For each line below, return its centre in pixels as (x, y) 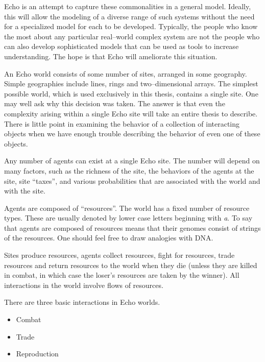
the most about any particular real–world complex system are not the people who (132, 36)
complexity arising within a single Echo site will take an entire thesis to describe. (131, 113)
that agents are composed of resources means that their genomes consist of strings (132, 227)
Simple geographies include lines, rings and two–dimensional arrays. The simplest (131, 83)
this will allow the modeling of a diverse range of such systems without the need (129, 16)
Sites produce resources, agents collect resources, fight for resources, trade (119, 255)
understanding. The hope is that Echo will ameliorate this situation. (111, 56)
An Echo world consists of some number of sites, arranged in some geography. (126, 73)
